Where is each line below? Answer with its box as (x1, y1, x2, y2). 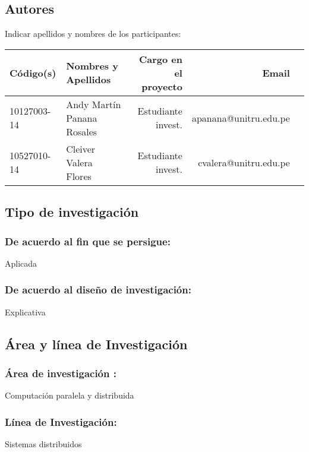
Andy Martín (66, 97, 121, 111)
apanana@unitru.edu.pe (191, 110, 290, 125)
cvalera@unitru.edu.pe (198, 155, 290, 169)
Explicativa (5, 305, 46, 318)
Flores (66, 169, 92, 183)
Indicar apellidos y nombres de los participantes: (5, 27, 181, 40)
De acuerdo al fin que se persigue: (5, 233, 171, 248)
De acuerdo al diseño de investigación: (5, 282, 191, 297)
